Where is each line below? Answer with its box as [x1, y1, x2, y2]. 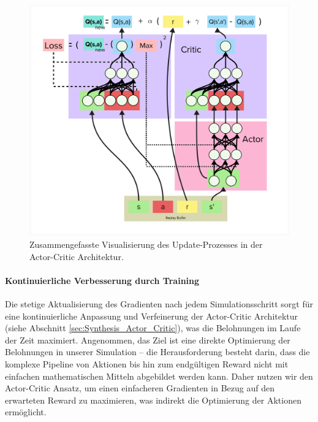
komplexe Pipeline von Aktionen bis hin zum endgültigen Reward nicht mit [5, 357, 289, 370]
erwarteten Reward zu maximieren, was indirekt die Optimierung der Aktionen [5, 393, 301, 406]
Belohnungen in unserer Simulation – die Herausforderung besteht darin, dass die [5, 345, 310, 358]
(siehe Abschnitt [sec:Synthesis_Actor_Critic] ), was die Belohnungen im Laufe [5, 321, 301, 334]
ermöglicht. [5, 405, 47, 418]
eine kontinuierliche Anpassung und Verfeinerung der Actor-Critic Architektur [5, 309, 298, 322]
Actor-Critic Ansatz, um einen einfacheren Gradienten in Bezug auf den [5, 382, 274, 394]
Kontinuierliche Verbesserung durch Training [5, 274, 200, 286]
